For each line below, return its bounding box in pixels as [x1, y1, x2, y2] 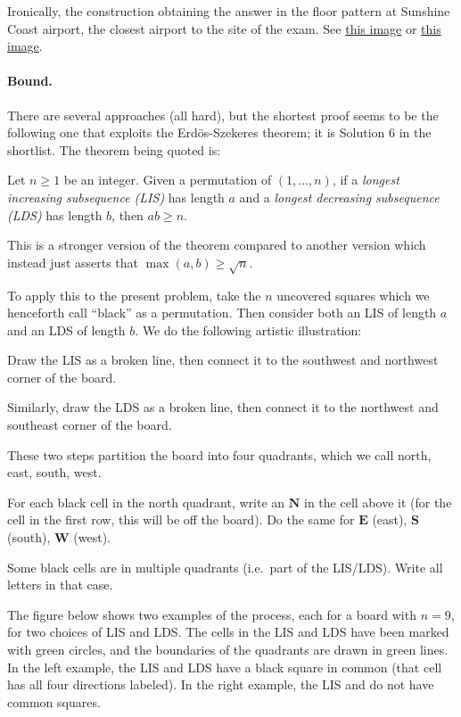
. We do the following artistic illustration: [135, 320, 362, 339]
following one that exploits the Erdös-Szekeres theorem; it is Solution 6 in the [7, 123, 432, 142]
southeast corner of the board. [7, 416, 172, 434]
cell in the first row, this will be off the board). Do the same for [7, 510, 355, 529]
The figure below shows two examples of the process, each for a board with [7, 605, 416, 623]
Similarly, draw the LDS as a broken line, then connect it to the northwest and [7, 398, 439, 416]
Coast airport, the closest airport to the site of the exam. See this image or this [7, 19, 441, 37]
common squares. [7, 692, 101, 711]
